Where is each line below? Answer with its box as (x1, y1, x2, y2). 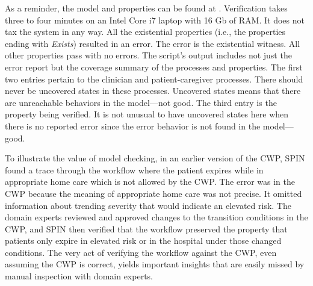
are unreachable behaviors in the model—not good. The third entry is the (5, 96, 277, 108)
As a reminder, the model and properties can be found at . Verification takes (5, 2, 288, 14)
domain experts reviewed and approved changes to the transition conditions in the (5, 211, 308, 223)
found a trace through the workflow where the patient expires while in (5, 163, 264, 176)
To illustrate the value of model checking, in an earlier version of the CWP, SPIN (5, 152, 305, 164)
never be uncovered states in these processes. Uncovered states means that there (5, 84, 301, 97)
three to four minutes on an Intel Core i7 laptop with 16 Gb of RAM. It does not (5, 13, 305, 26)
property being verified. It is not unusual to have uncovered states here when (5, 108, 289, 120)
